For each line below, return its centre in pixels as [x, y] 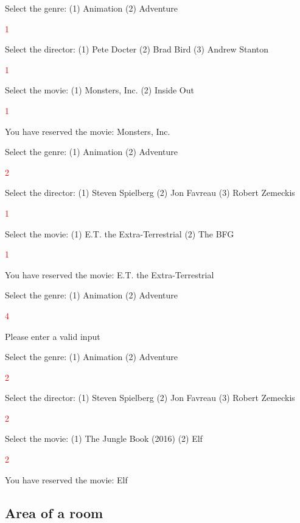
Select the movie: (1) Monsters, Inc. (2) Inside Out [99, 90]
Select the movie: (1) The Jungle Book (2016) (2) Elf [104, 438]
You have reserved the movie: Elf [66, 479]
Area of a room [54, 512]
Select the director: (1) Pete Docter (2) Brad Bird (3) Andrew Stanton [137, 49]
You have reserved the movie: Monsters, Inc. [88, 131]
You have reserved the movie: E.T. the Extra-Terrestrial [110, 274]
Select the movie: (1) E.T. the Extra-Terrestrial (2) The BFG [120, 233]
